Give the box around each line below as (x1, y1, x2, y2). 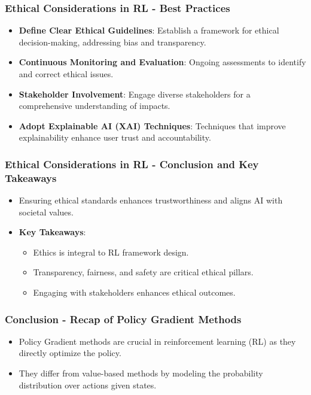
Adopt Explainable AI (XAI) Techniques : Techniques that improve (19, 119, 286, 132)
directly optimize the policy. (19, 347, 121, 359)
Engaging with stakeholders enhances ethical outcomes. (33, 286, 236, 299)
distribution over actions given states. (19, 378, 157, 391)
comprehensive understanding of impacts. (19, 99, 170, 112)
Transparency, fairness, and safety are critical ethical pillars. (33, 266, 254, 278)
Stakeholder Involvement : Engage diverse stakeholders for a (19, 87, 251, 100)
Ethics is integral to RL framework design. (33, 245, 189, 258)
